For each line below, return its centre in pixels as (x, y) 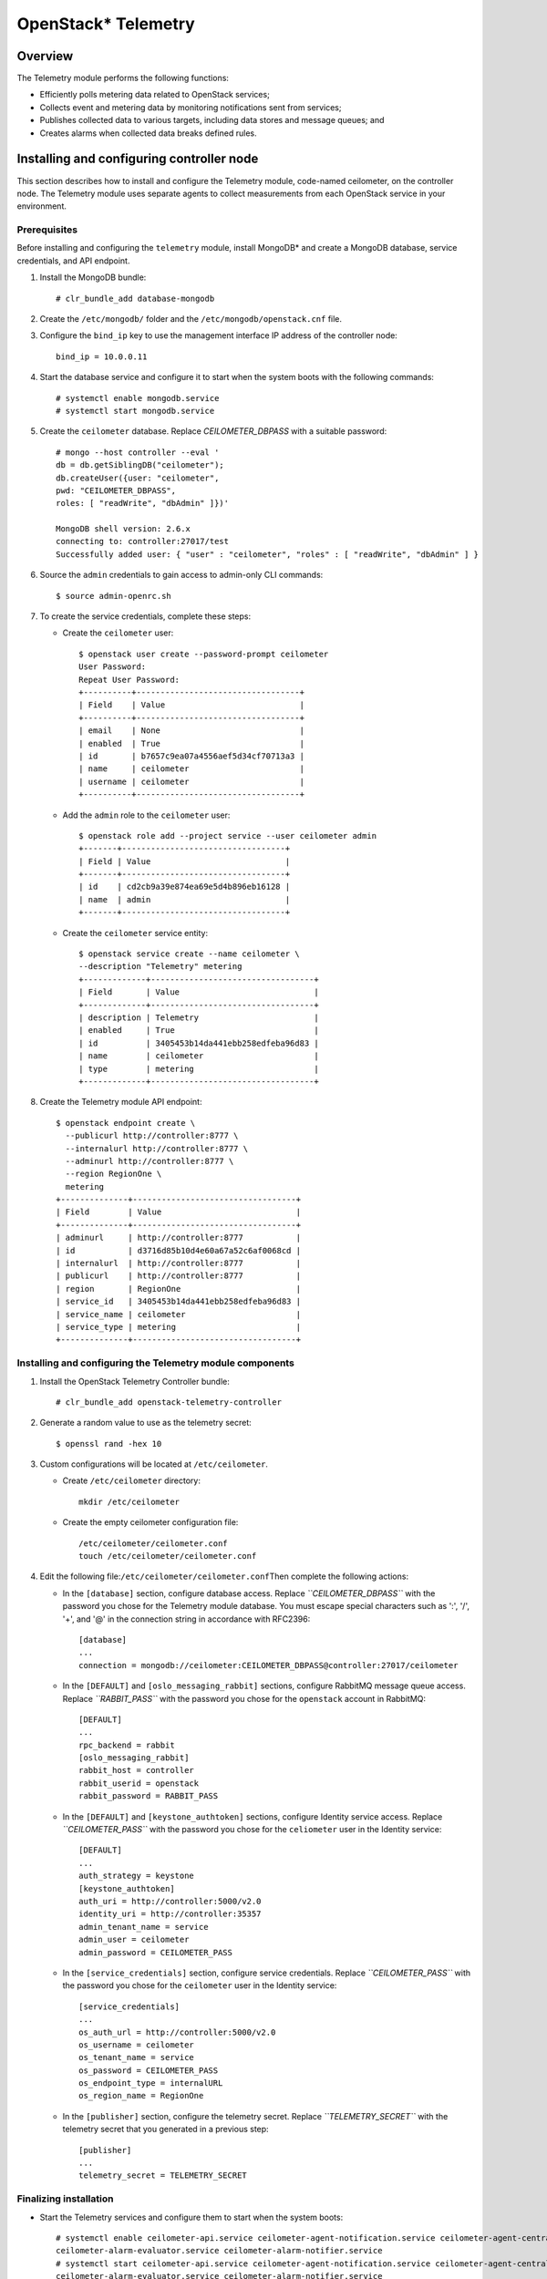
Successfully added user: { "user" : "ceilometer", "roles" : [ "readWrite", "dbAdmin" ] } (267, 554)
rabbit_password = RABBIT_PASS (149, 1796)
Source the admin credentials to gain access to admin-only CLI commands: (181, 575)
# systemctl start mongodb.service (135, 411)
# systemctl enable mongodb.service (138, 398)
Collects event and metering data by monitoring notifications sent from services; (191, 107)
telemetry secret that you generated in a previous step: (165, 2129)
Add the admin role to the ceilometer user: (146, 815)
